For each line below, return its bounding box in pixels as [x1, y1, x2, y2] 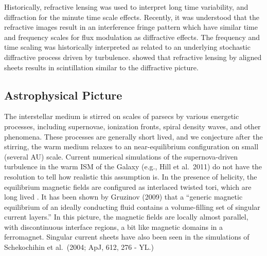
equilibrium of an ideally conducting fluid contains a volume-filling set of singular [4, 201, 260, 212]
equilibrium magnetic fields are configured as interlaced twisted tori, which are [4, 181, 252, 192]
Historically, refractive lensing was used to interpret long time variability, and [4, 2, 248, 12]
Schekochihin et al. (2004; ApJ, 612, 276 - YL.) [4, 242, 154, 252]
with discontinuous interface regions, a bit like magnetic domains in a [4, 221, 223, 232]
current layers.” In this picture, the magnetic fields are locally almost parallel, [4, 211, 248, 222]
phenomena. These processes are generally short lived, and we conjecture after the [4, 131, 263, 142]
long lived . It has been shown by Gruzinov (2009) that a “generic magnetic [4, 191, 243, 202]
